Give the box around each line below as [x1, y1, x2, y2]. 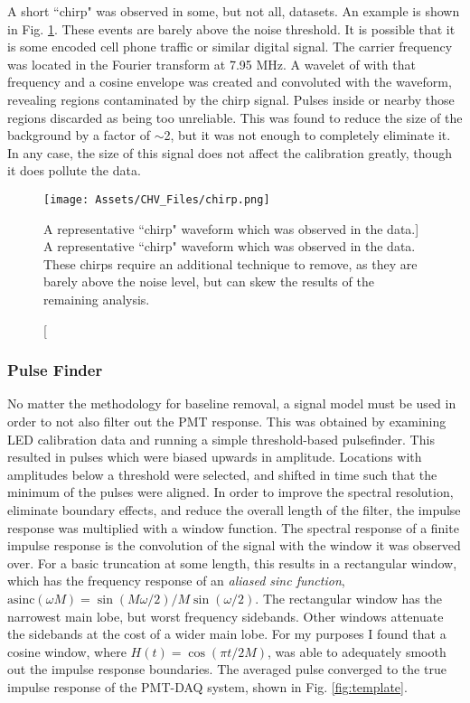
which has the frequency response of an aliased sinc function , [7, 571, 345, 590]
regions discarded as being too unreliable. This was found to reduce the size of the [7, 108, 463, 127]
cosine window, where [7, 642, 127, 661]
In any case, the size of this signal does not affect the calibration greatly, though [7, 143, 453, 162]
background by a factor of [7, 126, 150, 145]
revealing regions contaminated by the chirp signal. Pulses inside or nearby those [7, 89, 455, 108]
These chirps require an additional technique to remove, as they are [43, 254, 418, 273]
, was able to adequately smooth [268, 642, 446, 661]
